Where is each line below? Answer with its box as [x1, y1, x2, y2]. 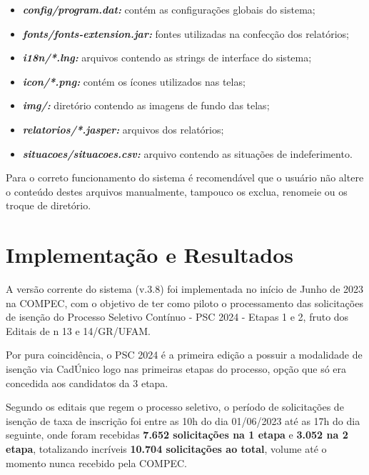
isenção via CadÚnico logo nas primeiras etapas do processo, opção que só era [6, 361, 347, 376]
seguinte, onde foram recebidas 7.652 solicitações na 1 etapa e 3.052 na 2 [6, 427, 348, 442]
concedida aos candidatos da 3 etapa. [6, 375, 168, 390]
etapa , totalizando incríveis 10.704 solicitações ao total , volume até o [6, 441, 327, 456]
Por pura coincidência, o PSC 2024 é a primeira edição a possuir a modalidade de [6, 347, 363, 362]
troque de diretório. [6, 198, 91, 213]
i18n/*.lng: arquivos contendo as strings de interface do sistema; [22, 50, 312, 65]
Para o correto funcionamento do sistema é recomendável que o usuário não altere [6, 170, 364, 185]
